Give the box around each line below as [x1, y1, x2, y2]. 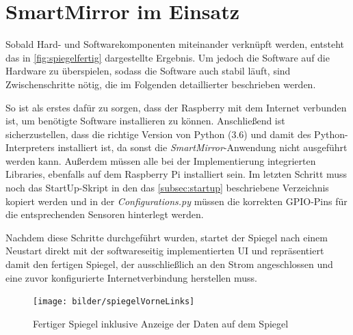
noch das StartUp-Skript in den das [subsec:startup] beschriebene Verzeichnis [5, 180, 329, 195]
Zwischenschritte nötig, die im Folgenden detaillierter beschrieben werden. [5, 77, 316, 91]
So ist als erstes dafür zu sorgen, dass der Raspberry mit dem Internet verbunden [5, 100, 347, 114]
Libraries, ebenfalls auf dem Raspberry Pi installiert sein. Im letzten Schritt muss [5, 167, 348, 181]
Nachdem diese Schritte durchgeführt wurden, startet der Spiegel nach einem [5, 230, 328, 244]
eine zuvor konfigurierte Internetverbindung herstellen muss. [5, 270, 257, 284]
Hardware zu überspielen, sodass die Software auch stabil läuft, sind [5, 64, 291, 78]
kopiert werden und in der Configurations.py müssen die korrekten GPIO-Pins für [5, 193, 348, 208]
